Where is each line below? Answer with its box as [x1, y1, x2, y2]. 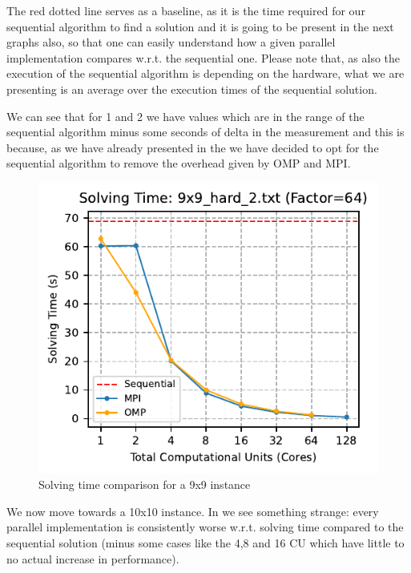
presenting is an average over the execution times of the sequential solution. [6, 80, 377, 97]
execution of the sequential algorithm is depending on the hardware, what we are [6, 65, 405, 82]
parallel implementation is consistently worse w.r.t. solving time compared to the [6, 519, 404, 535]
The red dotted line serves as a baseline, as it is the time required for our [6, 2, 365, 18]
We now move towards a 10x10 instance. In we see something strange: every [6, 502, 379, 519]
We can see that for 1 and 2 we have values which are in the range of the [6, 107, 365, 124]
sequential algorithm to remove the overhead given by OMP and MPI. [6, 155, 351, 171]
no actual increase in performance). [6, 550, 179, 567]
